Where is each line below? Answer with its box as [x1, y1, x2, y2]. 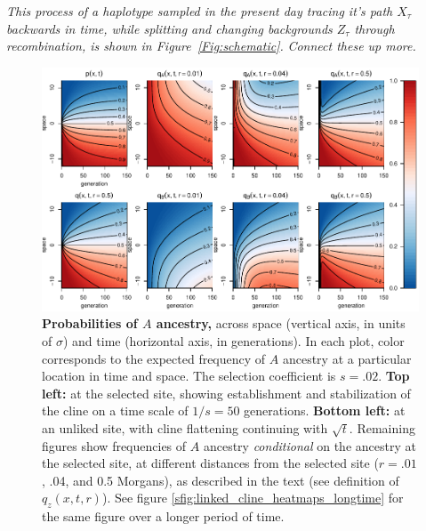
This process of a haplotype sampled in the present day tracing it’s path [6, 2, 393, 20]
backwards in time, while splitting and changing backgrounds [6, 19, 333, 37]
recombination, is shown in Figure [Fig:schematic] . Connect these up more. [6, 36, 416, 55]
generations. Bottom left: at [244, 401, 406, 420]
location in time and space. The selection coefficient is [42, 366, 336, 385]
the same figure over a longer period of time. [42, 507, 285, 526]
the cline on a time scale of [42, 401, 189, 420]
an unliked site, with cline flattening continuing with [42, 418, 328, 437]
